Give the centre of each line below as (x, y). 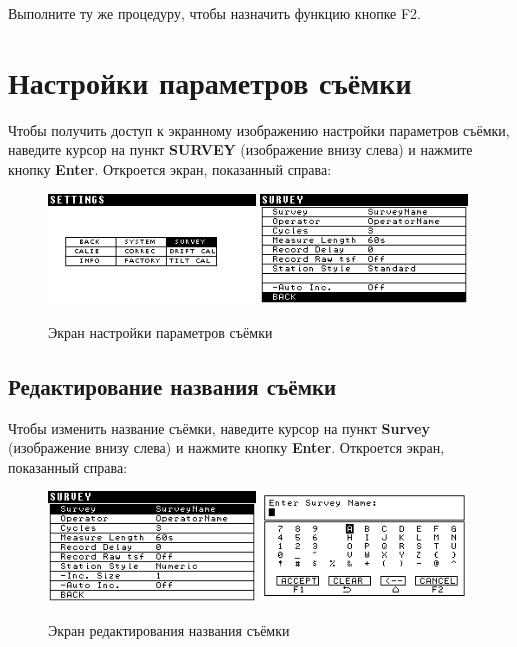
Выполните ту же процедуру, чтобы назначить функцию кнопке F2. (214, 13)
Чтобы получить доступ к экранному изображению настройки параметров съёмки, (259, 129)
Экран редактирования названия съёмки (169, 629)
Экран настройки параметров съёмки (160, 331)
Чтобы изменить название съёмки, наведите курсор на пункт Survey (219, 427)
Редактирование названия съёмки (172, 385)
